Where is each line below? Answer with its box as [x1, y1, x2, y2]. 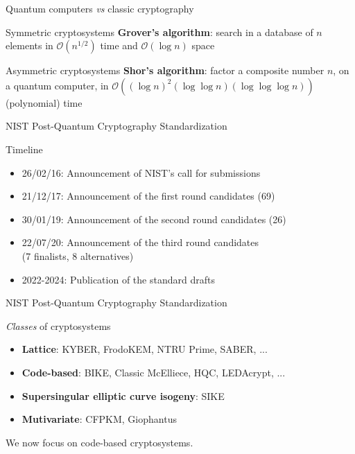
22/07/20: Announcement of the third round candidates [21, 235, 259, 250]
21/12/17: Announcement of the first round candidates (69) [21, 189, 275, 203]
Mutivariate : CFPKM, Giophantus [21, 412, 177, 426]
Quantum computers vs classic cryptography [6, 1, 194, 15]
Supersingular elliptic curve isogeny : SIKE [21, 388, 225, 403]
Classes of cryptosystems [6, 318, 111, 333]
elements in [6, 38, 53, 53]
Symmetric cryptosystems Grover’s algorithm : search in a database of [6, 24, 313, 39]
